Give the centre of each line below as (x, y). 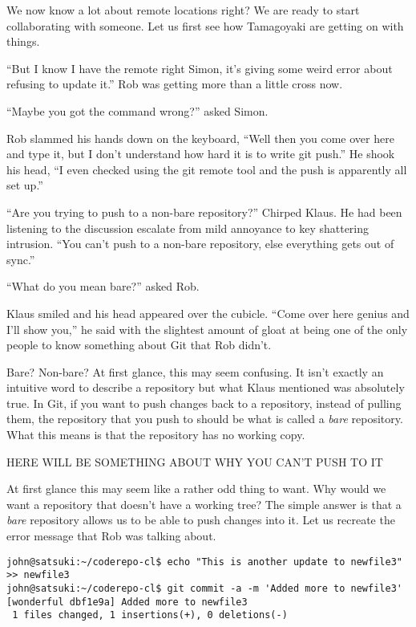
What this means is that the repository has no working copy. (156, 435)
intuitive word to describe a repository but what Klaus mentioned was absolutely (206, 387)
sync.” (21, 259)
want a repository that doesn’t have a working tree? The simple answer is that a (204, 504)
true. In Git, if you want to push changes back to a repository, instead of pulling (204, 403)
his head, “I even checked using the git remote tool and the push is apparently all (207, 169)
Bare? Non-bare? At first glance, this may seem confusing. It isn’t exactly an (195, 371)
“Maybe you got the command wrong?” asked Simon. (137, 110)
